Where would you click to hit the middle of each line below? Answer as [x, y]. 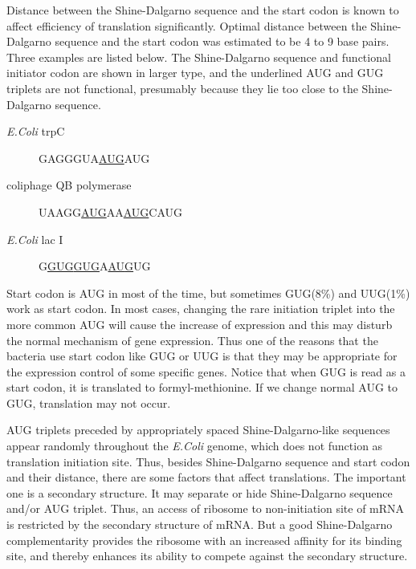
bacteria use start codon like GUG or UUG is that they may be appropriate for [202, 356]
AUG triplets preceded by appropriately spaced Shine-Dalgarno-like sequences [198, 430]
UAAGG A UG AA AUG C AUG [111, 211]
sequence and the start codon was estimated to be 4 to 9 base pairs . [222, 41]
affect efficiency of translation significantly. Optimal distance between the [187, 25]
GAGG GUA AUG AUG [94, 158]
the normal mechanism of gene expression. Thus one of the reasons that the [192, 340]
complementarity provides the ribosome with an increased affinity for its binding [204, 540]
